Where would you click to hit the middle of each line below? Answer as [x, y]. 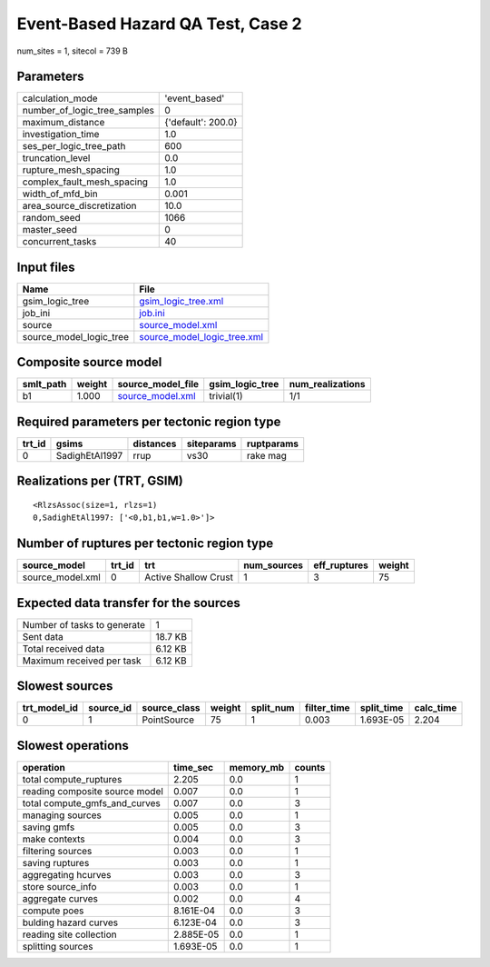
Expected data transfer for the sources [128, 603]
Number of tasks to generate [83, 624]
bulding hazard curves [70, 922]
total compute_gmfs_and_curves [91, 803]
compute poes [53, 911]
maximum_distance [64, 123]
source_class [171, 708]
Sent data [43, 636]
